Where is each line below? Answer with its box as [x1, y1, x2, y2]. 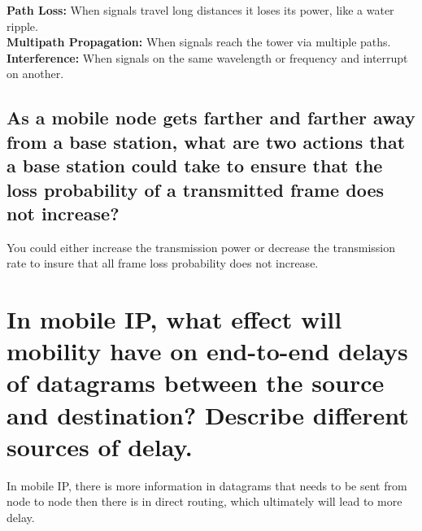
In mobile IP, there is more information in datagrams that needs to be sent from [7, 477, 407, 494]
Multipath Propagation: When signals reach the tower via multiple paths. [7, 33, 391, 50]
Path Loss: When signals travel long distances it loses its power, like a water [7, 2, 394, 18]
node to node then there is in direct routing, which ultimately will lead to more [7, 493, 402, 510]
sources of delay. [7, 429, 193, 463]
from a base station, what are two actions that [7, 128, 406, 154]
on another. [7, 65, 64, 82]
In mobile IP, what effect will [7, 302, 342, 336]
